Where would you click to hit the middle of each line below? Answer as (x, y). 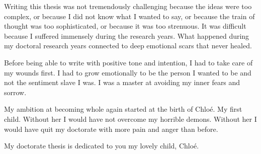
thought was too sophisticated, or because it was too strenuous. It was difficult (125, 26)
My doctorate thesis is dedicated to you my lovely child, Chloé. (102, 146)
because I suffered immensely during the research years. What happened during (127, 35)
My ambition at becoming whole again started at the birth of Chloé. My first (123, 109)
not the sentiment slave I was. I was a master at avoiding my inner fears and (122, 82)
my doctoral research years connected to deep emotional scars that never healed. (128, 46)
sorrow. (15, 92)
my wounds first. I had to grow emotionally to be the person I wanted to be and (128, 72)
